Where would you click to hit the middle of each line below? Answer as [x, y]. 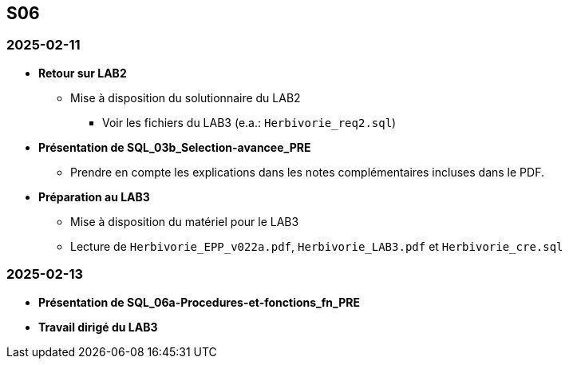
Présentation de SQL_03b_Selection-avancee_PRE [175, 147]
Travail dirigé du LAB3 [98, 327]
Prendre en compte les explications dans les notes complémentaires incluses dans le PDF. [307, 172]
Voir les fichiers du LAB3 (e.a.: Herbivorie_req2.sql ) [249, 122]
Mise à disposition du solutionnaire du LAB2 [186, 97]
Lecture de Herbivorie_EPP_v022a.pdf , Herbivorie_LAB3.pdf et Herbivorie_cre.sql [317, 246]
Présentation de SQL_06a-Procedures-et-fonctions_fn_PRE [199, 302]
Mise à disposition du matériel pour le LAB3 [185, 221]
